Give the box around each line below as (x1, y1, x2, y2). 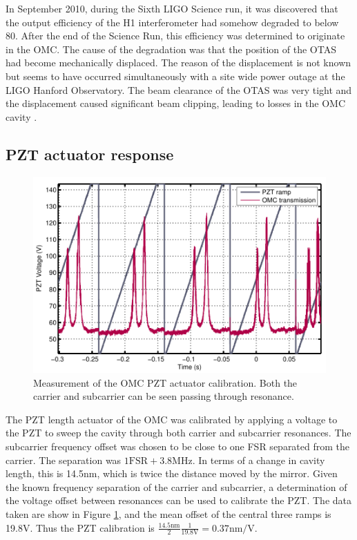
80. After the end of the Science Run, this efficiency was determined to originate (6, 28, 345, 43)
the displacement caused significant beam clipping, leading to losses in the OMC (6, 96, 345, 110)
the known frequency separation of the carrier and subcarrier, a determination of (6, 479, 347, 494)
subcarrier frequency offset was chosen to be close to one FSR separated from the (6, 438, 350, 453)
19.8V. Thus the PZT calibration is (6, 520, 155, 534)
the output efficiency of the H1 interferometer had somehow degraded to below (6, 15, 339, 29)
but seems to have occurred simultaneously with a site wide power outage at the (6, 68, 345, 83)
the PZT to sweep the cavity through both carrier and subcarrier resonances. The (6, 425, 351, 440)
